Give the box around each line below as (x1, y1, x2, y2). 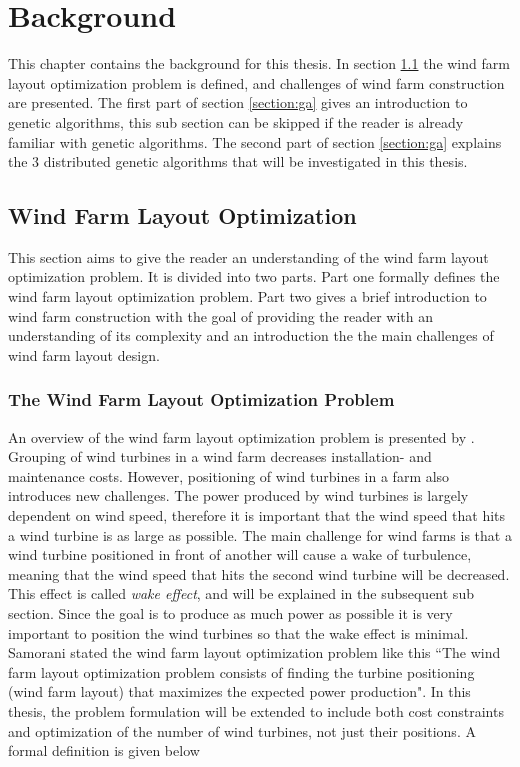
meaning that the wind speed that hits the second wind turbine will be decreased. (8, 563, 510, 584)
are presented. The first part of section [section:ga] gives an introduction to (8, 92, 468, 113)
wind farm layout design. (8, 344, 160, 365)
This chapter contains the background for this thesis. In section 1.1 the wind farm (8, 53, 510, 74)
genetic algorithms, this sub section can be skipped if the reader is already (8, 111, 464, 132)
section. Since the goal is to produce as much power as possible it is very (8, 603, 453, 624)
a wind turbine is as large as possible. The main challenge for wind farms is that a (8, 524, 512, 545)
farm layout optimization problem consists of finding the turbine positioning (8, 661, 475, 682)
